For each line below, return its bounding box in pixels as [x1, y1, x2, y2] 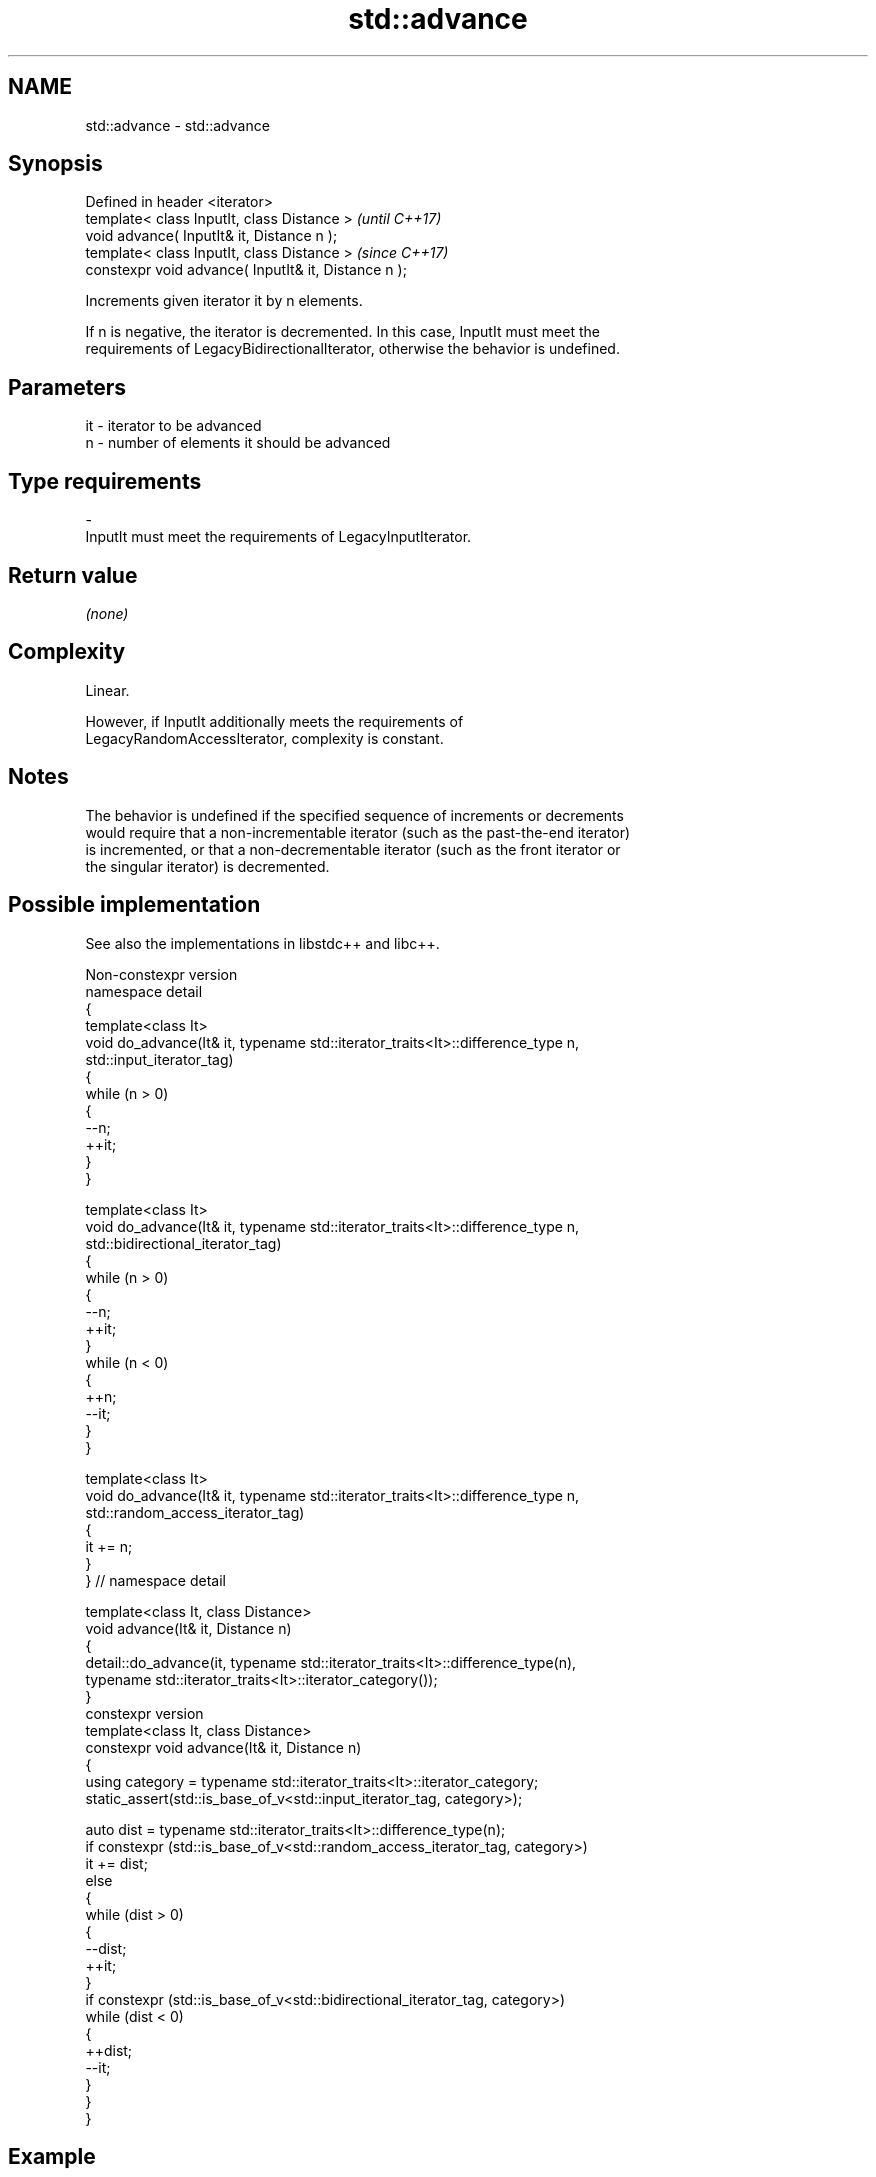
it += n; [85, 1537, 133, 1555]
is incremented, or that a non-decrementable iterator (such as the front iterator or [85, 840, 621, 858]
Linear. [85, 681, 130, 699]
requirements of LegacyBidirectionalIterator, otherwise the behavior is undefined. [85, 340, 620, 358]
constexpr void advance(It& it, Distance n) [85, 1738, 362, 1756]
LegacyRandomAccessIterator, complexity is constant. [85, 729, 444, 747]
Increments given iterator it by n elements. [85, 292, 363, 310]
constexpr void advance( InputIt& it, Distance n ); [85, 261, 407, 279]
